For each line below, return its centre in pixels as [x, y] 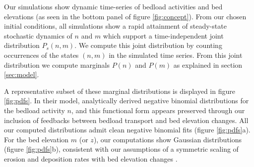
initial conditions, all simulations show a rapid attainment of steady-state [115, 26]
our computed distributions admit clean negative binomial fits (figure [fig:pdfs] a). [127, 130]
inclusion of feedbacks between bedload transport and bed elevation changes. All [126, 120]
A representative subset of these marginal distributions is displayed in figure [120, 91]
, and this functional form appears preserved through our [158, 110]
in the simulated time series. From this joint [176, 55]
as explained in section [208, 64]
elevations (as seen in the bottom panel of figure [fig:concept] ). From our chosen [125, 16]
